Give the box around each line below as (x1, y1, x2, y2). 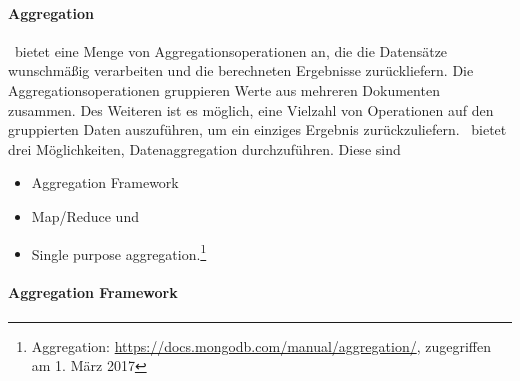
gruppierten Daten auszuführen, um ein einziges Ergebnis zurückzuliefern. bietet (8, 119, 507, 140)
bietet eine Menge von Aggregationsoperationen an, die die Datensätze (14, 40, 448, 61)
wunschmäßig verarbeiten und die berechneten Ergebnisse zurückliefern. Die (8, 60, 474, 81)
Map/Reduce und (31, 205, 139, 226)
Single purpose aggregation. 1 (31, 240, 207, 264)
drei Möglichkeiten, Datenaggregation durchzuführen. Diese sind (8, 138, 401, 159)
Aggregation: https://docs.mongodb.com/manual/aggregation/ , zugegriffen (31, 335, 492, 356)
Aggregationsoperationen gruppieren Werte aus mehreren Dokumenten (8, 79, 440, 100)
